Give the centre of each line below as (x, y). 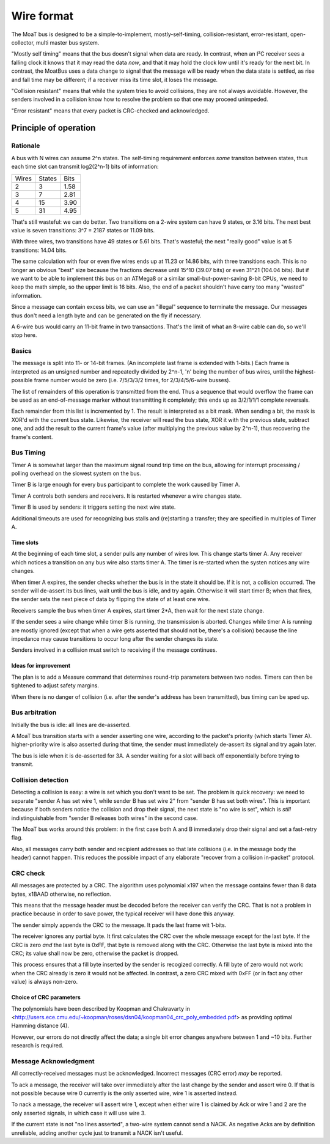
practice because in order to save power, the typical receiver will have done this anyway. (123, 913)
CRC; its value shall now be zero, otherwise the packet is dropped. (95, 953)
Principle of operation (53, 128)
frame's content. (32, 437)
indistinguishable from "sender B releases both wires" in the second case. (105, 818)
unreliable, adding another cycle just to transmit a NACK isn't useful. (97, 1133)
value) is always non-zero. (45, 982)
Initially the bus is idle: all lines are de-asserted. (71, 725)
